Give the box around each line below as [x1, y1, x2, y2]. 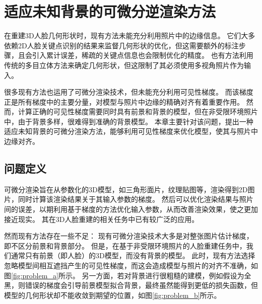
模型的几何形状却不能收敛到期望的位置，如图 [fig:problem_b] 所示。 [4, 289, 221, 300]
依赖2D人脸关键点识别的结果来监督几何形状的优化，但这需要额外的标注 [4, 40, 239, 50]
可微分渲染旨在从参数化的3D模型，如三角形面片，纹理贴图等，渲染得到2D [4, 184, 248, 194]
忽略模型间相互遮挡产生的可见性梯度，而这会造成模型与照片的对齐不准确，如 [4, 260, 258, 271]
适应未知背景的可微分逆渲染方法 [4, 1, 216, 22]
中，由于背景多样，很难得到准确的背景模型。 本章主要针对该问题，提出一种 [4, 116, 253, 126]
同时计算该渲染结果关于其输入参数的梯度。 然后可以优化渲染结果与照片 [18, 194, 253, 204]
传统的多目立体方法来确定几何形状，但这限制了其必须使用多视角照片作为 [4, 59, 244, 70]
